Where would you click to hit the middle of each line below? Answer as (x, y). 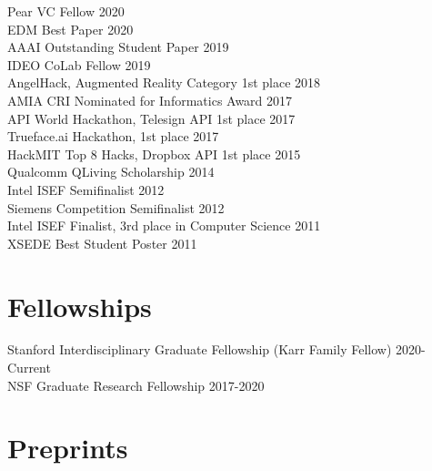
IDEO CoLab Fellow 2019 (79, 64)
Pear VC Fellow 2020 (66, 11)
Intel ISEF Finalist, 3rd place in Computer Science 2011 (164, 225)
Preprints (68, 448)
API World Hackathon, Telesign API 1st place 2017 (151, 118)
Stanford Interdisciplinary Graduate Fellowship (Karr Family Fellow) (200, 349)
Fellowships (80, 306)
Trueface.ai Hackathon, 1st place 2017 (113, 136)
